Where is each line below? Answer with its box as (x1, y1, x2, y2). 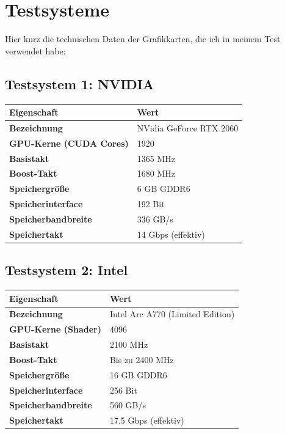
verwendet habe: (5, 44, 66, 57)
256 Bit (109, 383, 137, 396)
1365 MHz (137, 152, 175, 164)
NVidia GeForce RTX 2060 (137, 121, 239, 134)
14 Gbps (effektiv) (137, 227, 205, 240)
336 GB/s (137, 212, 173, 225)
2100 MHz (109, 338, 148, 351)
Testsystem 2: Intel (5, 260, 128, 279)
